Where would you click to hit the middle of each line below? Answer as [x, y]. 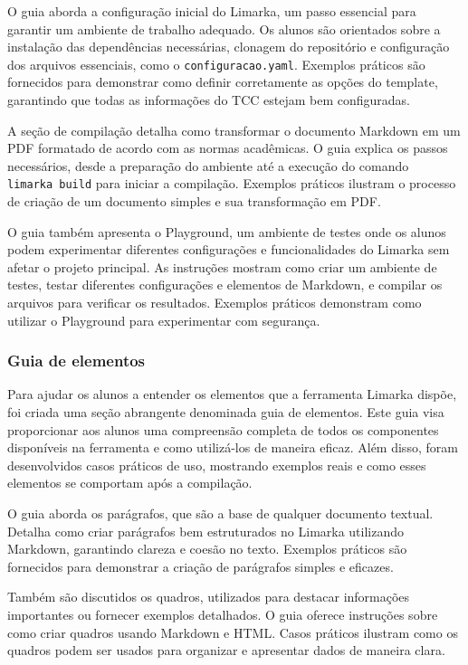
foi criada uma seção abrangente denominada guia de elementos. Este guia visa [226, 412]
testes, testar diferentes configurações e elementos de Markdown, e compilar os [225, 285]
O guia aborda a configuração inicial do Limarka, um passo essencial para [212, 11]
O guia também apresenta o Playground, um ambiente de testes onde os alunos [227, 231]
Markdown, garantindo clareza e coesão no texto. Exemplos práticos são [207, 549]
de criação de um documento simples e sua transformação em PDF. [194, 201]
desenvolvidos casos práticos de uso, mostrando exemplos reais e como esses [217, 465]
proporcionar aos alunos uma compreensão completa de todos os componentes [223, 429]
